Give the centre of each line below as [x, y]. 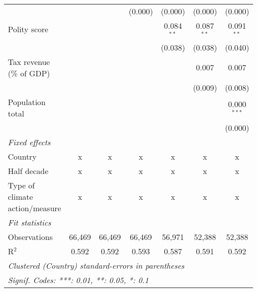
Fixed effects [29, 142]
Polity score [28, 29]
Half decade [28, 171]
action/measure [35, 208]
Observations [30, 236]
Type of [21, 185]
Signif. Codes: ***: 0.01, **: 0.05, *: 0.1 [78, 280]
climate [21, 196]
